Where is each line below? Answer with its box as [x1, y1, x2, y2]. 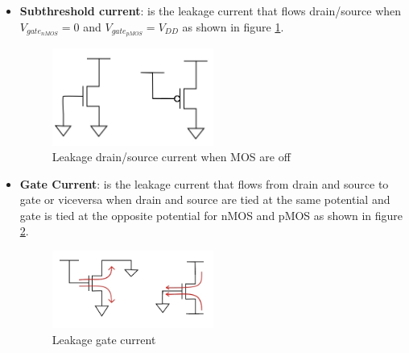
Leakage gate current [52, 330, 156, 347]
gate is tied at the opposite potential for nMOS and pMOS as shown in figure [19, 206, 403, 223]
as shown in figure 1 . [182, 18, 284, 35]
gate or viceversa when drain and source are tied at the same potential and [19, 191, 390, 208]
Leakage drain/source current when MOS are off [52, 148, 291, 165]
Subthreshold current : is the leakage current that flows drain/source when [19, 2, 402, 19]
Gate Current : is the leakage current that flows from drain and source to [19, 175, 389, 192]
